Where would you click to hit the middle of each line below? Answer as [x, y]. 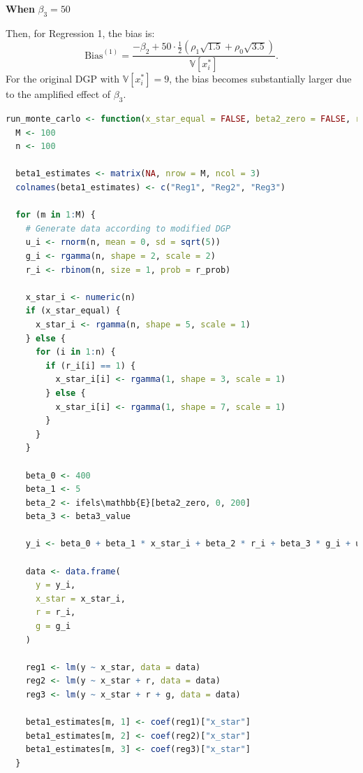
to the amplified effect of [58, 94]
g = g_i [53, 626]
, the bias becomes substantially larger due [260, 79]
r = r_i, [55, 612]
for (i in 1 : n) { [75, 352]
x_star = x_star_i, [80, 598]
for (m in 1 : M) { [55, 215]
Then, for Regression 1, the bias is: [80, 33]
